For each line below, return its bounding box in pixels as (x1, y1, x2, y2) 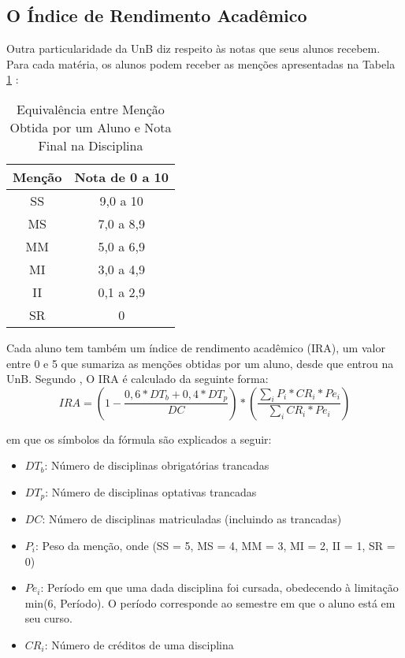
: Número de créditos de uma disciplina (44, 636, 234, 652)
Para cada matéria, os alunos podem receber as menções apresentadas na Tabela (6, 55, 396, 72)
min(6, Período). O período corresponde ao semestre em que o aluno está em (24, 594, 396, 611)
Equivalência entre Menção (17, 99, 165, 118)
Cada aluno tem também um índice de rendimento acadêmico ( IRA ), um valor (6, 339, 385, 355)
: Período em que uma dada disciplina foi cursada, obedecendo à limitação (40, 579, 399, 596)
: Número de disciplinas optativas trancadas (45, 483, 257, 500)
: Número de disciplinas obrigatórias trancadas (44, 457, 269, 474)
